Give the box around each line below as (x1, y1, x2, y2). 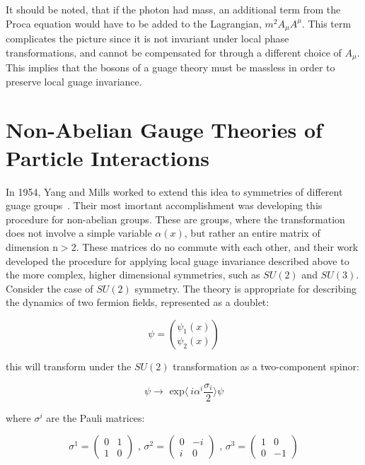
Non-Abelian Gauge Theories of (6, 115, 323, 144)
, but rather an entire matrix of (184, 225, 320, 240)
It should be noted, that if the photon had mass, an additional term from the (6, 2, 341, 16)
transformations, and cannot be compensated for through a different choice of (6, 45, 342, 59)
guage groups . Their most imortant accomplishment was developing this (6, 198, 323, 213)
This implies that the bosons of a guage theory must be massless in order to (6, 60, 335, 75)
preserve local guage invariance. (6, 73, 142, 88)
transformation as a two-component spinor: (173, 358, 359, 373)
